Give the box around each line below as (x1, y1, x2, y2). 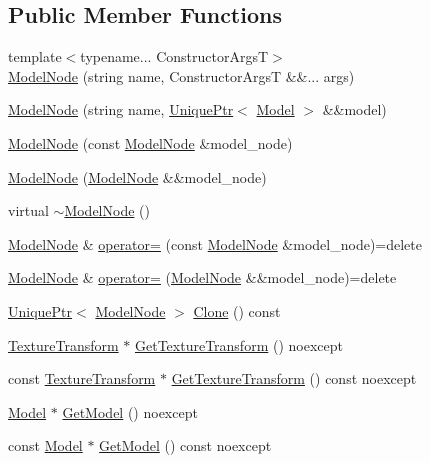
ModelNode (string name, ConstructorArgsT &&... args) (8, 65, 355, 86)
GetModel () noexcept (62, 401, 198, 422)
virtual (8, 200, 49, 221)
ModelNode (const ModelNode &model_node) (8, 132, 293, 153)
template (8, 46, 62, 67)
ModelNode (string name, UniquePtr (8, 99, 234, 120)
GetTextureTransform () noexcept (135, 334, 343, 355)
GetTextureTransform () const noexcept (171, 368, 417, 389)
